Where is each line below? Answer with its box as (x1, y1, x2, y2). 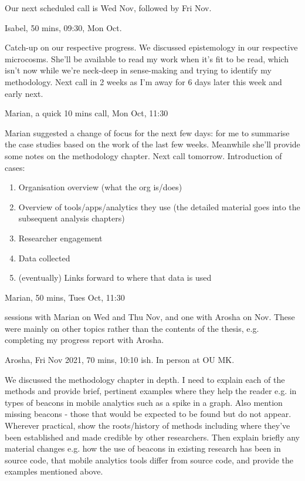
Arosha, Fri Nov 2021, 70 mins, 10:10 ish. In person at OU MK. (5, 354, 235, 366)
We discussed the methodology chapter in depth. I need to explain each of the (5, 373, 285, 385)
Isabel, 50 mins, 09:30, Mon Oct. (5, 21, 122, 33)
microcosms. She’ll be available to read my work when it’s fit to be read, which (5, 52, 289, 65)
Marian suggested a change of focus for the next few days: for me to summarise (5, 126, 290, 139)
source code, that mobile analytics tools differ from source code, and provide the (5, 453, 294, 466)
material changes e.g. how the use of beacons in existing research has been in (5, 442, 281, 455)
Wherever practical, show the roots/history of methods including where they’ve (5, 419, 290, 432)
